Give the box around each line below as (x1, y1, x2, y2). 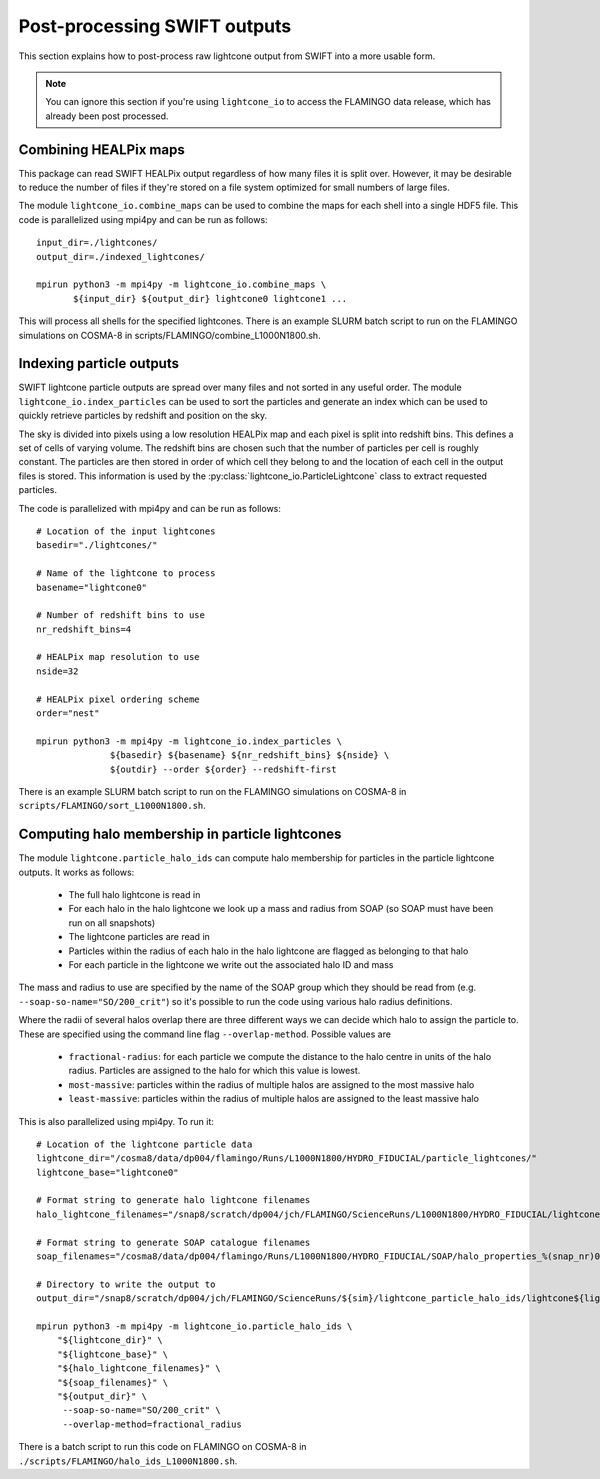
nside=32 (36, 665, 79, 677)
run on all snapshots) (68, 916, 156, 929)
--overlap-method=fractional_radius (62, 1418, 242, 1430)
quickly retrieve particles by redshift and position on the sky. (18, 410, 268, 422)
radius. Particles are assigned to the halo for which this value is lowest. (68, 1065, 361, 1077)
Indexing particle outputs (18, 355, 180, 372)
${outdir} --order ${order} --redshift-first (110, 763, 337, 775)
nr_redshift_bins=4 (36, 623, 132, 635)
